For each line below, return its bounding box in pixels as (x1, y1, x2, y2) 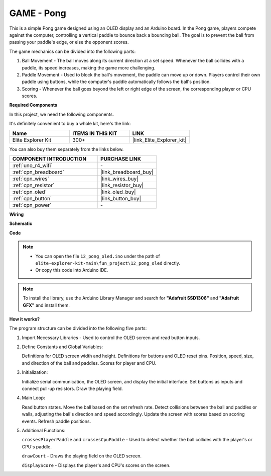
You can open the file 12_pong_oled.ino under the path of (35, 253, 160, 259)
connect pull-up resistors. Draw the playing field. (22, 385, 123, 392)
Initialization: (22, 369, 48, 375)
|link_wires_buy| (100, 175, 139, 182)
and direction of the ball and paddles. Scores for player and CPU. (22, 360, 157, 366)
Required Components (9, 102, 58, 108)
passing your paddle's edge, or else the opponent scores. (9, 39, 129, 45)
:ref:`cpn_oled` (12, 189, 47, 196)
